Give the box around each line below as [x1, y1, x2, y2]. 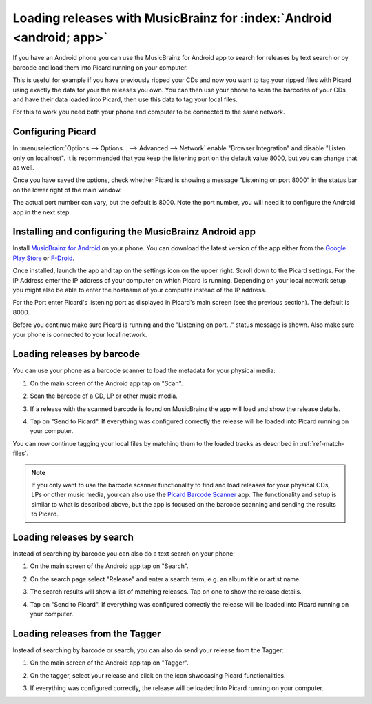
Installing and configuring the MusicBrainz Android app [12, 226, 256, 238]
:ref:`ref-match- [300, 439, 344, 447]
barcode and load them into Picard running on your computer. [12, 63, 189, 72]
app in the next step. [12, 208, 72, 217]
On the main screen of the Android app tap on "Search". [30, 562, 189, 570]
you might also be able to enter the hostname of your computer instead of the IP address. [12, 286, 267, 294]
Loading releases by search [12, 531, 134, 543]
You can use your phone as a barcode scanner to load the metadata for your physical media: [12, 366, 276, 375]
